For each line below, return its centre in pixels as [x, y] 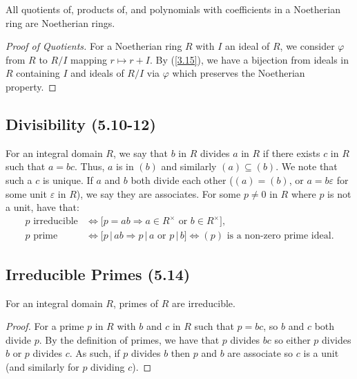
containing [38, 73]
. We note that [307, 166]
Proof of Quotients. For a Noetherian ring [94, 46]
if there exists [291, 152]
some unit [26, 193]
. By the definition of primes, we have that [129, 339]
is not [339, 193]
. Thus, [90, 166]
